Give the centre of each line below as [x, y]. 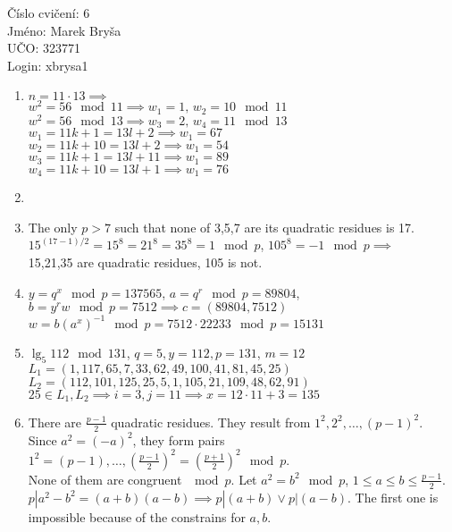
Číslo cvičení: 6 [49, 13]
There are [54, 422]
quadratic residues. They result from [211, 422]
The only [53, 227]
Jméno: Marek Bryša [64, 30]
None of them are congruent [105, 479]
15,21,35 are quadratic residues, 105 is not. [145, 262]
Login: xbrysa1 [48, 65]
